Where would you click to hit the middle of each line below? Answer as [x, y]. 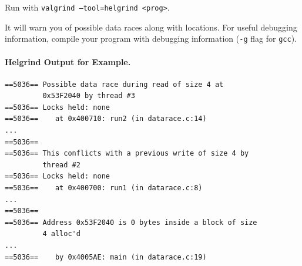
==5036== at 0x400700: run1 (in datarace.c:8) [104, 188]
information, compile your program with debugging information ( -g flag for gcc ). [151, 38]
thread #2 [61, 165]
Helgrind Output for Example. [68, 61]
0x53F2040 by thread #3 [89, 96]
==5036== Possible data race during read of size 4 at [114, 84]
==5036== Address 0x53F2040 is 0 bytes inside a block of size [131, 222]
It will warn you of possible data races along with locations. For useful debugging [151, 27]
